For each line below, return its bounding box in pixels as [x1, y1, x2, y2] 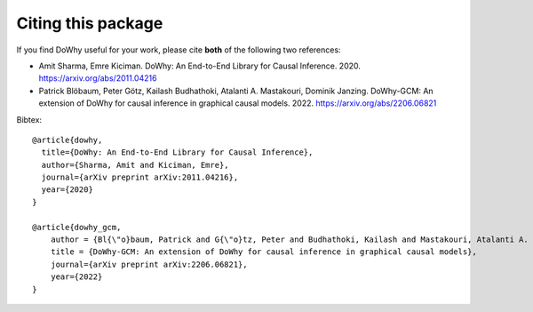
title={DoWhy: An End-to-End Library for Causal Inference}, [41, 148, 314, 157]
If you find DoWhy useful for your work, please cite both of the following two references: [16, 44, 341, 55]
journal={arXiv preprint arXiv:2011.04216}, [41, 172, 239, 182]
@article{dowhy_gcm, [32, 222, 122, 232]
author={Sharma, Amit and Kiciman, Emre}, [41, 160, 230, 170]
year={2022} [50, 272, 103, 282]
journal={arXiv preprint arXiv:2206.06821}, [50, 259, 248, 269]
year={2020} [41, 185, 93, 195]
